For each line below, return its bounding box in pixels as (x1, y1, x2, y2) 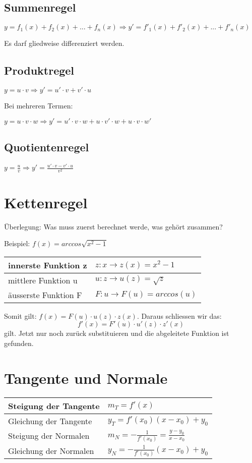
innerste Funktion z (8, 259, 87, 271)
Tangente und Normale (4, 367, 168, 388)
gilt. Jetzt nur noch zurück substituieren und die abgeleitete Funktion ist (4, 328, 229, 338)
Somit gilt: (4, 310, 37, 321)
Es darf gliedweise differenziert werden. (4, 38, 124, 48)
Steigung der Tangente (8, 399, 100, 412)
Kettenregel (4, 192, 88, 212)
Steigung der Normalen (8, 430, 90, 442)
